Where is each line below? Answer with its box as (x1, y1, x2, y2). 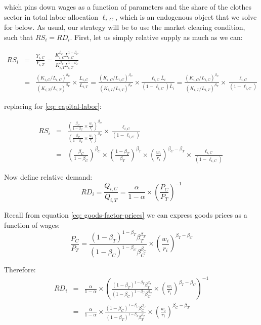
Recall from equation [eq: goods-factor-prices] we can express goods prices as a (4, 210, 247, 220)
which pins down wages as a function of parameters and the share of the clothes (4, 2, 251, 12)
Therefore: (4, 264, 36, 275)
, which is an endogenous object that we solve (115, 11, 257, 22)
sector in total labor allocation (4, 11, 99, 22)
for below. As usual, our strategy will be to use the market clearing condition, (4, 22, 245, 32)
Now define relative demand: (4, 171, 93, 182)
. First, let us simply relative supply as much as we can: (70, 31, 243, 42)
